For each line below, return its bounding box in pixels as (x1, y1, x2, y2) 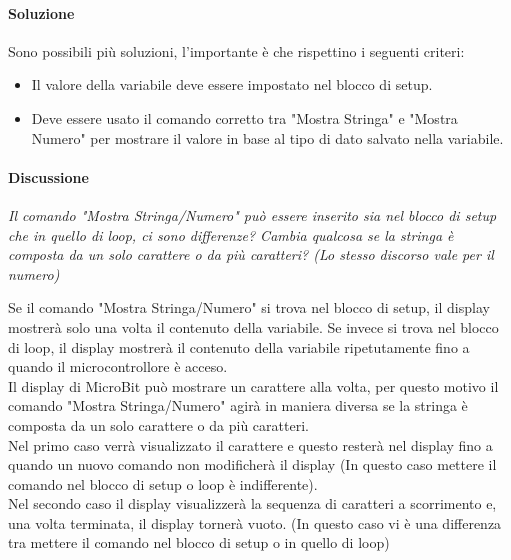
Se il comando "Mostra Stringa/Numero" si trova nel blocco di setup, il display (8, 297, 490, 318)
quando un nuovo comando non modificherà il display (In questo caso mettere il (8, 454, 497, 475)
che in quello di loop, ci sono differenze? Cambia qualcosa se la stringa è (8, 224, 454, 245)
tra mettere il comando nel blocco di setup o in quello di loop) (8, 532, 390, 553)
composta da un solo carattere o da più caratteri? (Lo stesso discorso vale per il (8, 244, 494, 265)
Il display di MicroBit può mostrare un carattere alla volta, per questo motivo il (8, 375, 499, 396)
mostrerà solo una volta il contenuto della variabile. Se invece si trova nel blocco (8, 316, 499, 337)
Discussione (8, 166, 89, 187)
